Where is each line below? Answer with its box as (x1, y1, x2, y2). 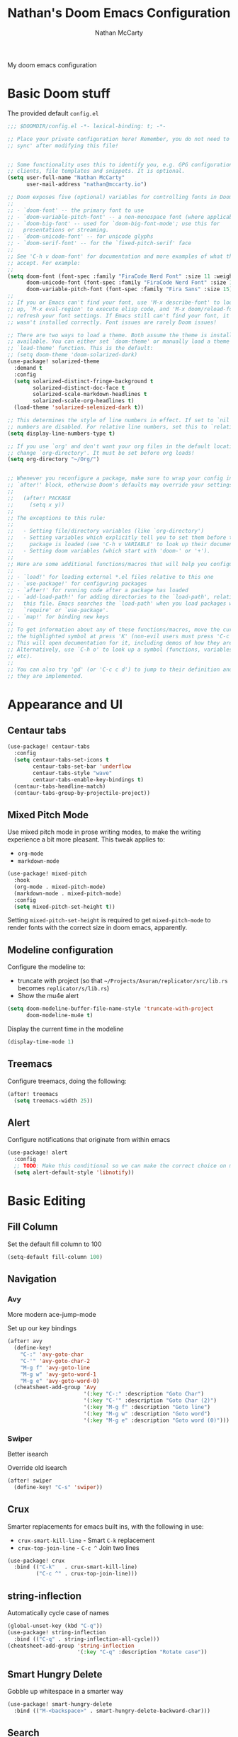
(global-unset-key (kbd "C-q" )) (7, 1622, 103, 1629)
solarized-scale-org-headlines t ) (33, 397, 135, 404)
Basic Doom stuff (7, 86, 111, 102)
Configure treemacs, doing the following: (7, 1077, 127, 1085)
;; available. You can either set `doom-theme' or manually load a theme (7, 338, 230, 345)
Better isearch (7, 1449, 48, 1458)
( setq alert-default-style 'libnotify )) (13, 1169, 135, 1176)
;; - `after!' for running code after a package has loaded (7, 587, 189, 594)
